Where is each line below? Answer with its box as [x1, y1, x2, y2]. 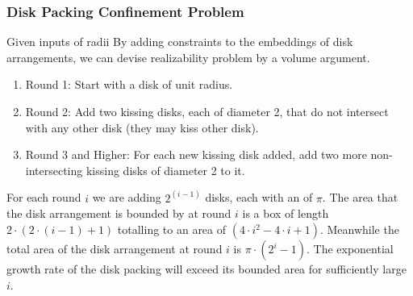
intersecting [25, 161, 83, 178]
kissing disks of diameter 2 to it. [86, 161, 245, 178]
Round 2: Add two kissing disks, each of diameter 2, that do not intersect [25, 103, 389, 119]
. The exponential [306, 240, 394, 256]
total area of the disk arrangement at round [6, 240, 223, 256]
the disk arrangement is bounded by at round [6, 205, 232, 222]
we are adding [92, 189, 161, 206]
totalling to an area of [117, 221, 227, 237]
